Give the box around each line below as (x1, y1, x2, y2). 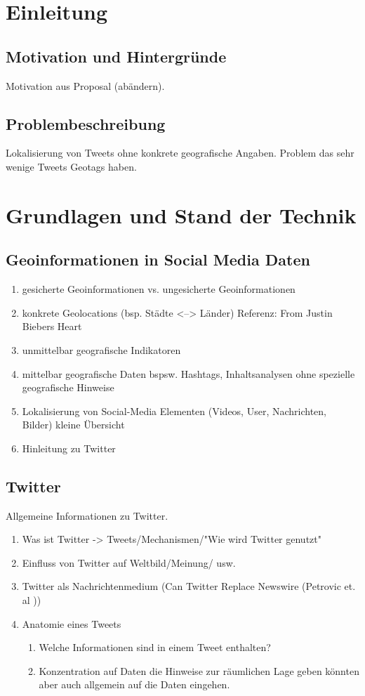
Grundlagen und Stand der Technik (6, 200, 357, 229)
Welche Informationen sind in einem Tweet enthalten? (39, 640, 271, 655)
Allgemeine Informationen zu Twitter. (6, 508, 168, 523)
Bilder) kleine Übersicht (22, 417, 125, 432)
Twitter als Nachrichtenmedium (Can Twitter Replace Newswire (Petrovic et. (22, 579, 356, 593)
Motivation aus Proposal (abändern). (6, 78, 165, 93)
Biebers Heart (22, 319, 82, 334)
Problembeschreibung (6, 112, 166, 134)
